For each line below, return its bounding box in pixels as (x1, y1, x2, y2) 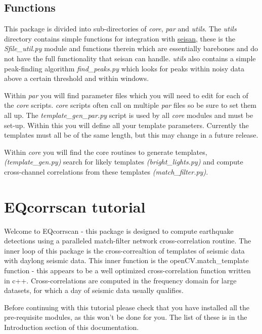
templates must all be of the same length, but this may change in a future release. (4, 130, 258, 140)
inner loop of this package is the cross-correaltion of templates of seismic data (4, 245, 245, 256)
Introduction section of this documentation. (4, 321, 139, 332)
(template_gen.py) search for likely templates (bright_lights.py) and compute (4, 156, 243, 167)
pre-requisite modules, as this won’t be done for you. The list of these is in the (4, 312, 247, 322)
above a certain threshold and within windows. (4, 73, 149, 83)
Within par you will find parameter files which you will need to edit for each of (4, 90, 248, 100)
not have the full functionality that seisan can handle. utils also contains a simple (4, 53, 256, 63)
